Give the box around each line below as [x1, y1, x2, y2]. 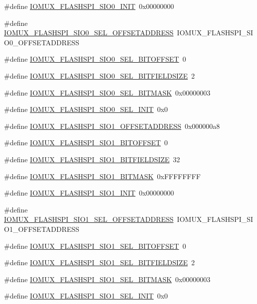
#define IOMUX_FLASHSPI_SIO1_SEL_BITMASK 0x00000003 [4, 274, 211, 284]
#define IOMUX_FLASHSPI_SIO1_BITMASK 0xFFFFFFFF [4, 171, 201, 181]
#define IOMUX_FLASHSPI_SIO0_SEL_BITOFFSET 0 [4, 54, 186, 64]
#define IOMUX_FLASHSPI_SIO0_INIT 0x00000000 [4, 1, 174, 11]
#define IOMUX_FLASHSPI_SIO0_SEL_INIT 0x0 [4, 104, 168, 114]
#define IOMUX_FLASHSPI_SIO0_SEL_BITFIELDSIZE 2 [4, 70, 195, 81]
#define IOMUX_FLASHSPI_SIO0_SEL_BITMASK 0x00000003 [4, 87, 211, 98]
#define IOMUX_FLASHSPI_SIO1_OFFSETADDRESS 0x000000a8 [4, 120, 220, 131]
